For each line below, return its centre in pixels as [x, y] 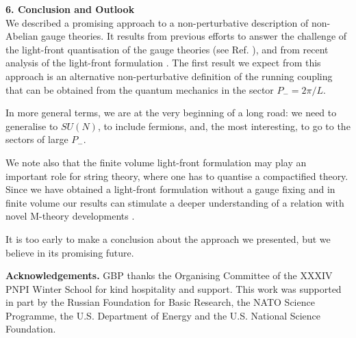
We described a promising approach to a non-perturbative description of [157, 22]
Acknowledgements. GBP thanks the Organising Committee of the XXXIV [169, 275]
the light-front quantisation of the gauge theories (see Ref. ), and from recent [167, 49]
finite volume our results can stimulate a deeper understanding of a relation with [175, 202]
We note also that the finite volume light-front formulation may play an [156, 162]
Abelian [22, 36]
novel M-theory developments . [70, 216]
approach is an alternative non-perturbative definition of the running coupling [169, 76]
